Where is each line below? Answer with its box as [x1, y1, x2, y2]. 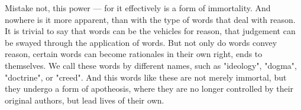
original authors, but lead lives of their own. [5, 94, 164, 106]
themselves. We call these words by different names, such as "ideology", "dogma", [5, 59, 297, 71]
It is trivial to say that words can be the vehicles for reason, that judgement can [5, 25, 296, 37]
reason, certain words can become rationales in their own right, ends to [5, 48, 263, 60]
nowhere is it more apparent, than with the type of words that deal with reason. [5, 13, 296, 25]
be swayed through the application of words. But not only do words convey [5, 36, 277, 48]
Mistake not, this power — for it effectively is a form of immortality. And [5, 2, 271, 14]
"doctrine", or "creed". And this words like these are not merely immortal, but [5, 71, 287, 83]
